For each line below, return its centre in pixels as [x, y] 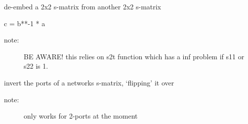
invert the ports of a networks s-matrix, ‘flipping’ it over [89, 82]
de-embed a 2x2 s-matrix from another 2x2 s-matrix [83, 6]
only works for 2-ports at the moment [81, 116]
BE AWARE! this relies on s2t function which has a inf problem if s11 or [134, 56]
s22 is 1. [36, 66]
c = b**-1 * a [25, 23]
